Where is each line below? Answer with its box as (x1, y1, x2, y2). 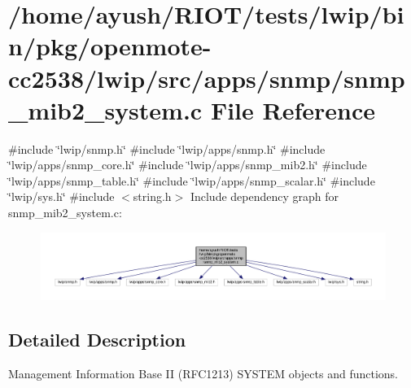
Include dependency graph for (190, 188, 339, 205)
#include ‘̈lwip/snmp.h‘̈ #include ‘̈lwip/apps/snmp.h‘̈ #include (8, 140, 326, 157)
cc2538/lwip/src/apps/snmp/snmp (8, 61, 405, 94)
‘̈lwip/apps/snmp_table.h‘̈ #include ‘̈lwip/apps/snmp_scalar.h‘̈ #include (8, 172, 375, 189)
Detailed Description (8, 327, 186, 352)
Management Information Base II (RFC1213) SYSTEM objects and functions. (8, 365, 399, 382)
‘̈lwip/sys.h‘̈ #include (8, 188, 115, 205)
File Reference (210, 93, 375, 126)
